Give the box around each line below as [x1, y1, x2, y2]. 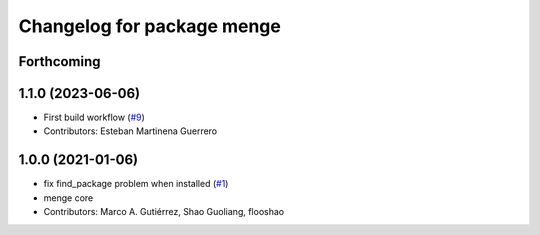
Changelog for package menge [18, 15, 282, 37]
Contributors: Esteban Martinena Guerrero [43, 125, 218, 137]
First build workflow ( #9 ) [43, 111, 145, 124]
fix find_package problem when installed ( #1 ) [43, 178, 229, 190]
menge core [43, 191, 94, 204]
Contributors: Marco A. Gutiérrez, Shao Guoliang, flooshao [43, 206, 285, 218]
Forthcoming [18, 53, 101, 70]
